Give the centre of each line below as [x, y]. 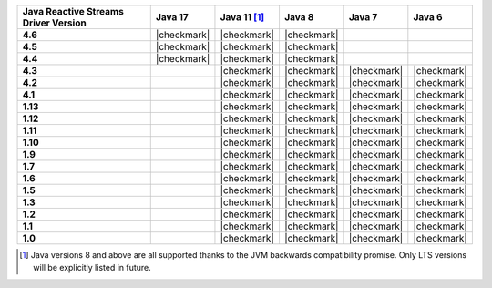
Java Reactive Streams [73, 11]
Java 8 [299, 17]
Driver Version [54, 23]
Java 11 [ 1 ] [242, 17]
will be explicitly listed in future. [92, 268]
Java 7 [363, 17]
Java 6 [428, 17]
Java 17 [172, 17]
